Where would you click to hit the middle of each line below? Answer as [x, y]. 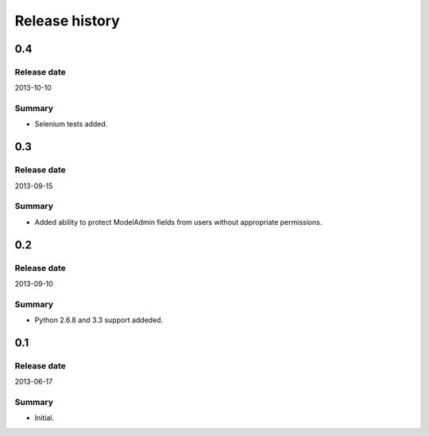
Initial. [44, 418]
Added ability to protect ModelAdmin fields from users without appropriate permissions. [178, 222]
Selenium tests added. [71, 124]
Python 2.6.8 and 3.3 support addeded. [99, 320]
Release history [68, 21]
